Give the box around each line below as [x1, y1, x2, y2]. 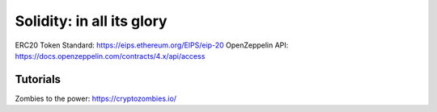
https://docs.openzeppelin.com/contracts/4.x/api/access [15, 51, 206, 60]
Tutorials [15, 73, 61, 86]
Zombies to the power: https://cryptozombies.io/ [15, 93, 177, 103]
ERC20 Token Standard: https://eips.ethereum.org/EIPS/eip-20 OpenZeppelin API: [15, 40, 289, 50]
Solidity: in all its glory [15, 12, 168, 30]
